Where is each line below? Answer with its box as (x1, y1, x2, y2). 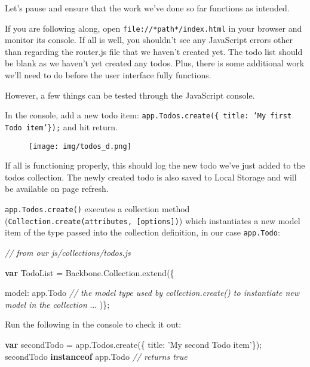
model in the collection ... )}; (5, 298, 110, 310)
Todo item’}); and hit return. (5, 120, 118, 133)
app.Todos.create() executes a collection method (5, 202, 190, 215)
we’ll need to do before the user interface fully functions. (5, 69, 211, 81)
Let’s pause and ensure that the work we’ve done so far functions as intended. (5, 2, 290, 14)
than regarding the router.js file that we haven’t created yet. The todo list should (5, 45, 303, 57)
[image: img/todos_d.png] (29, 142, 131, 151)
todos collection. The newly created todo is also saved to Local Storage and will (5, 170, 297, 183)
